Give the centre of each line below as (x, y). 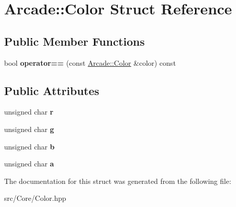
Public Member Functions (74, 41)
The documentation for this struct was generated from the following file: (118, 181)
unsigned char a (29, 164)
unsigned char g (29, 129)
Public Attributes (52, 90)
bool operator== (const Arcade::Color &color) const (90, 62)
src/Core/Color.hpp (35, 198)
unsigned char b (30, 146)
